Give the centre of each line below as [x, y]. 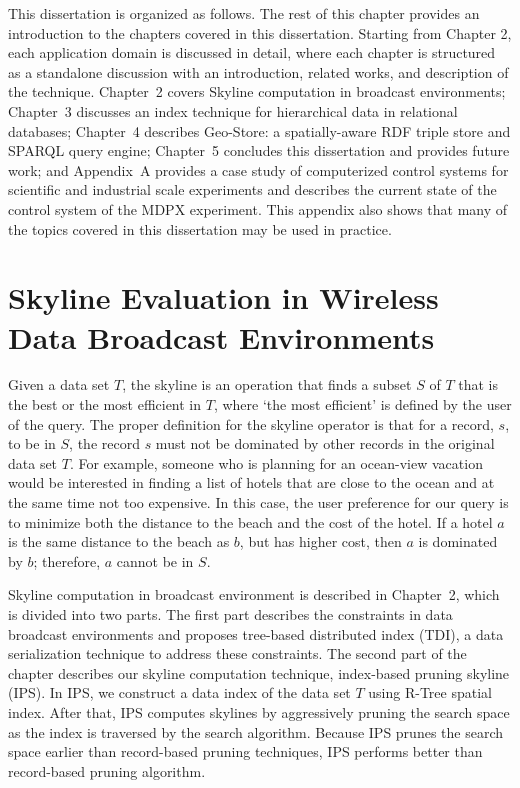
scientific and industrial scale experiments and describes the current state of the [252, 189]
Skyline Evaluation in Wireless [223, 297]
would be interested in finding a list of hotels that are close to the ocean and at [251, 482]
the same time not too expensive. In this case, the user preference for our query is [258, 502]
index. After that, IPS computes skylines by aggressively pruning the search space [259, 711]
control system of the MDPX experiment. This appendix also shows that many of [258, 208]
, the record [104, 443]
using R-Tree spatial [430, 692]
